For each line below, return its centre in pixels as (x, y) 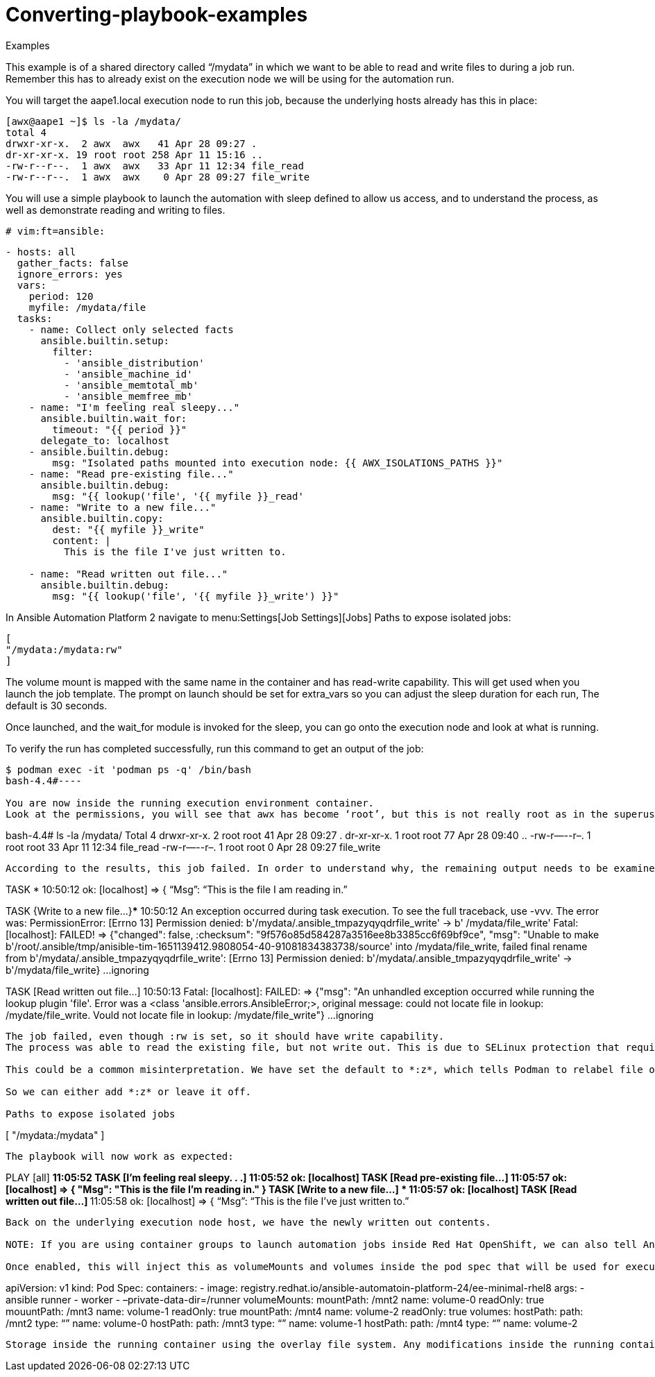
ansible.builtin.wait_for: (114, 418)
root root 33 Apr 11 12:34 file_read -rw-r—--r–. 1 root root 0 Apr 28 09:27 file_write (193, 847)
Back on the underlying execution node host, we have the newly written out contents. (248, 1222)
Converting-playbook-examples (157, 15)
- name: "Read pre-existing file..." (131, 474)
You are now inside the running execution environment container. (190, 803)
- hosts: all (41, 252)
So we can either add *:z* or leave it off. (129, 1091)
